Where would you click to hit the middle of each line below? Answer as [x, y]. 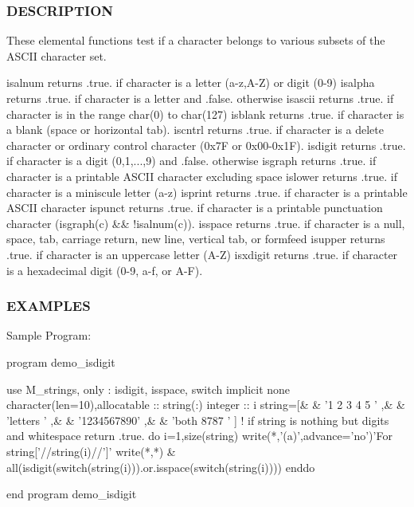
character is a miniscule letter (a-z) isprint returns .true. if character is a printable [207, 192]
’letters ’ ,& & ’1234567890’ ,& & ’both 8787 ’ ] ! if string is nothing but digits [198, 420]
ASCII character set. [57, 55]
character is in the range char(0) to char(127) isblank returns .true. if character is [205, 114]
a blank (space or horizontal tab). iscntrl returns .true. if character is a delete [195, 130]
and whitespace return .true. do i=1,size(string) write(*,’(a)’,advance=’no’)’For [199, 436]
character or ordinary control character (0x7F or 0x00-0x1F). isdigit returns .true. [206, 145]
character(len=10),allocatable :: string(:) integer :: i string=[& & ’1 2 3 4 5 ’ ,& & [206, 405]
